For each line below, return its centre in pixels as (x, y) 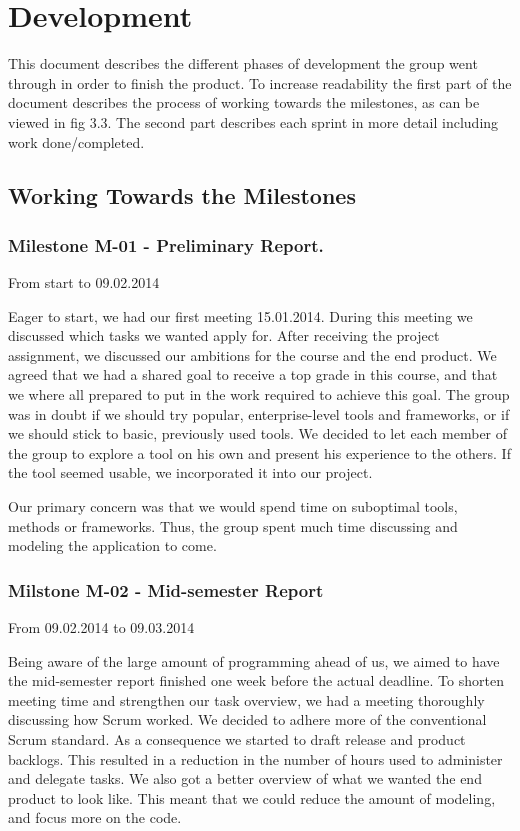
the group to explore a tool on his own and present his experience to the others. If (259, 452)
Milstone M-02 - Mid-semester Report (166, 589)
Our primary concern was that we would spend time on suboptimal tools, (233, 506)
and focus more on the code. (95, 817)
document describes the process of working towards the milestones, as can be (244, 102)
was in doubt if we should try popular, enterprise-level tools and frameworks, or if (259, 413)
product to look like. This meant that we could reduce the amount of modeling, (252, 797)
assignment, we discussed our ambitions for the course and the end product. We (252, 354)
